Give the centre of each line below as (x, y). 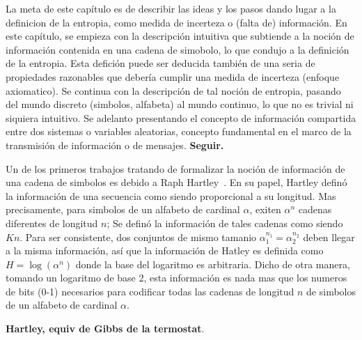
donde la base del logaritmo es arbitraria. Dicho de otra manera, (213, 264)
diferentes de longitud (52, 223)
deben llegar (329, 237)
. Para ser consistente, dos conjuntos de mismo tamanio (138, 237)
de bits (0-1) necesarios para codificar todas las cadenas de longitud (150, 291)
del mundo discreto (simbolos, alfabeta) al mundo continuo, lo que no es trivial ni (180, 104)
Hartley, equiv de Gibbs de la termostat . (105, 329)
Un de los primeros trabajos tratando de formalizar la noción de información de (175, 168)
